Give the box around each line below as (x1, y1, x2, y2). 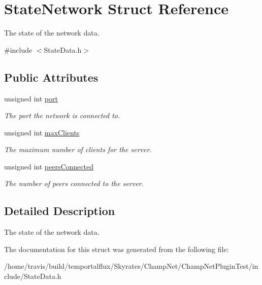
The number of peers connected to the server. (4, 178, 144, 189)
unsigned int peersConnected (4, 161, 93, 171)
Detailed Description (4, 203, 115, 219)
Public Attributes (4, 69, 99, 85)
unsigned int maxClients (4, 127, 80, 137)
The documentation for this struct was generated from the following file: (4, 243, 229, 254)
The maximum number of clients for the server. (4, 144, 152, 155)
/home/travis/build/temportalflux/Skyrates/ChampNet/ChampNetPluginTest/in (4, 261, 258, 271)
